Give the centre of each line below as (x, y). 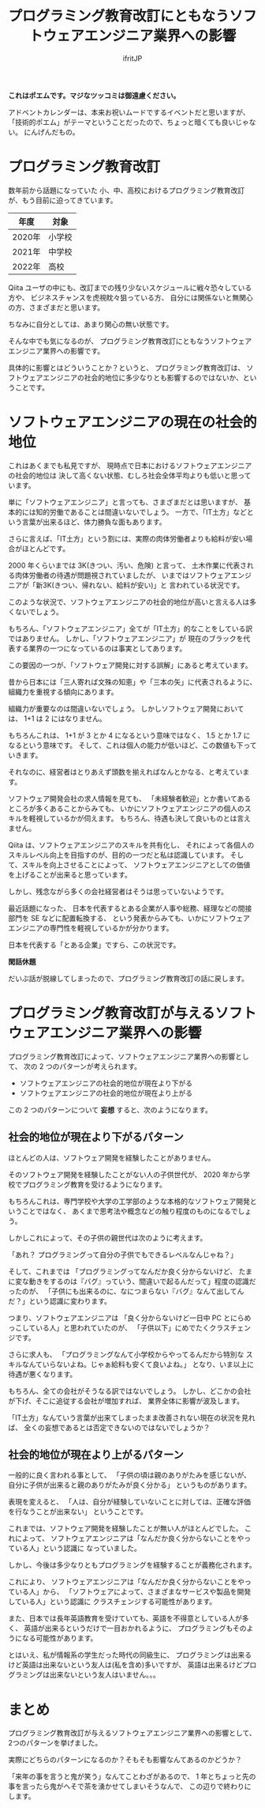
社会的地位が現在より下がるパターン (96, 1137)
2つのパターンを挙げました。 (55, 1743)
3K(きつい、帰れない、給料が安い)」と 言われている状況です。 (143, 585)
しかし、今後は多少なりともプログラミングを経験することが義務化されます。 (132, 1565)
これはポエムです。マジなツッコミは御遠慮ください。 (94, 95)
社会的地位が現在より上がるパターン (96, 1454)
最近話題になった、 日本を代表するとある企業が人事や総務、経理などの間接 (130, 908)
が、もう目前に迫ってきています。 (63, 200)
